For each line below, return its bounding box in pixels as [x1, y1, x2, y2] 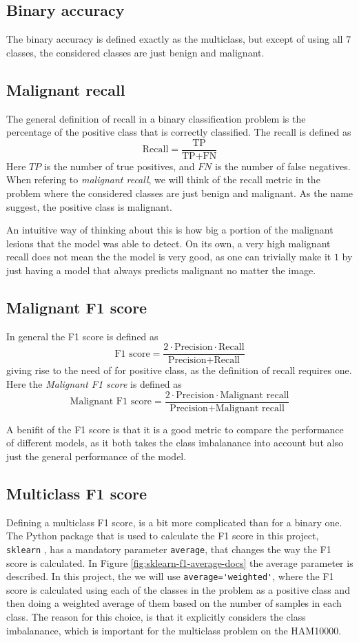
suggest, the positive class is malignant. [6, 199, 172, 214]
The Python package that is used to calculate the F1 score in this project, [6, 528, 319, 543]
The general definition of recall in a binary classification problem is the [6, 111, 306, 125]
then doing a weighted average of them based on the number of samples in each [6, 596, 342, 610]
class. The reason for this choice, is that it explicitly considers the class [6, 609, 306, 623]
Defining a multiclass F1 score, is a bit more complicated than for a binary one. [6, 515, 342, 529]
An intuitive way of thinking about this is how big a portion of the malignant [6, 222, 334, 237]
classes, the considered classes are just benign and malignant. [6, 45, 265, 59]
